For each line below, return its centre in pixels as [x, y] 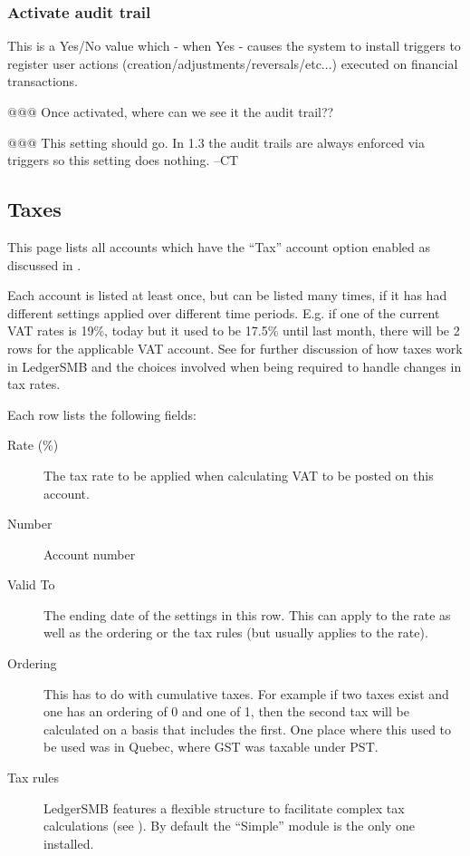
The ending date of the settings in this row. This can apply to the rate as [247, 614]
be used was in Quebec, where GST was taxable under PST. [211, 747]
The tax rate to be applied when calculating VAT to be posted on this [239, 475]
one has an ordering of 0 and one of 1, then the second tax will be [226, 711]
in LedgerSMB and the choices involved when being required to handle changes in [235, 366]
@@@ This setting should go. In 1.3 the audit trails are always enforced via [216, 142]
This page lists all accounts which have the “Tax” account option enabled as [219, 246]
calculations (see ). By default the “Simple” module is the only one [229, 826]
